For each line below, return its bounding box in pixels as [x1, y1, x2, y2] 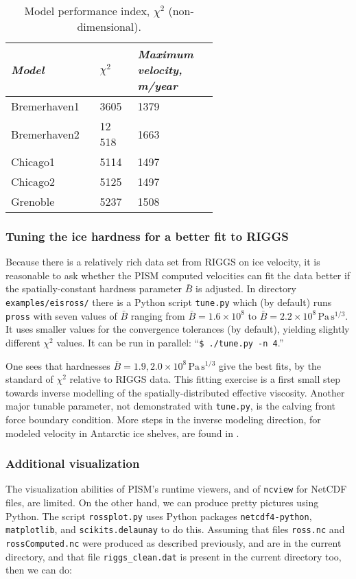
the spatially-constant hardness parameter [5, 281, 182, 296]
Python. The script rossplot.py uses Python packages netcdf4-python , [5, 508, 312, 523]
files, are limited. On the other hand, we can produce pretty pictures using [5, 495, 319, 510]
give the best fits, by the [218, 358, 322, 373]
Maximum [137, 46, 193, 62]
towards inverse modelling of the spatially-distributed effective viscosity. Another [5, 385, 345, 399]
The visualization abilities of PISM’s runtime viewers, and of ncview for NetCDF [5, 482, 347, 496]
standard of [5, 372, 54, 386]
